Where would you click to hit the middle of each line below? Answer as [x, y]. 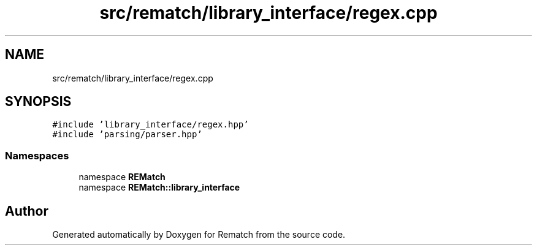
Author [27, 211]
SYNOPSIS [38, 102]
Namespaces [37, 155]
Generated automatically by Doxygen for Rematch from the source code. [199, 235]
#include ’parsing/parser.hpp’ [127, 134]
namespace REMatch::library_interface [159, 187]
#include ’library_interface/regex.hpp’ [150, 125]
